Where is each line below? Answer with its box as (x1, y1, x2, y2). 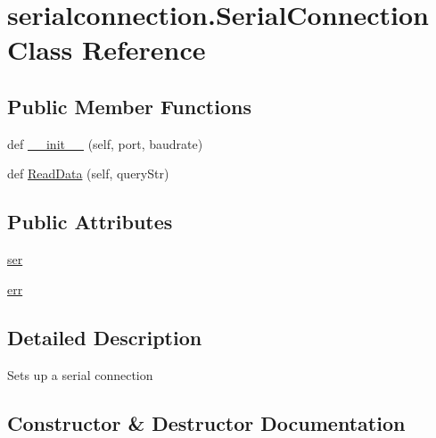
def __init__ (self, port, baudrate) (7, 134, 203, 153)
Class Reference (7, 31, 206, 68)
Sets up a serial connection (7, 365, 153, 384)
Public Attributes (7, 208, 173, 236)
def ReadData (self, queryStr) (7, 164, 169, 183)
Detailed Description (7, 323, 202, 351)
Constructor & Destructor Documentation (7, 409, 406, 436)
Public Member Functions (7, 92, 251, 120)
